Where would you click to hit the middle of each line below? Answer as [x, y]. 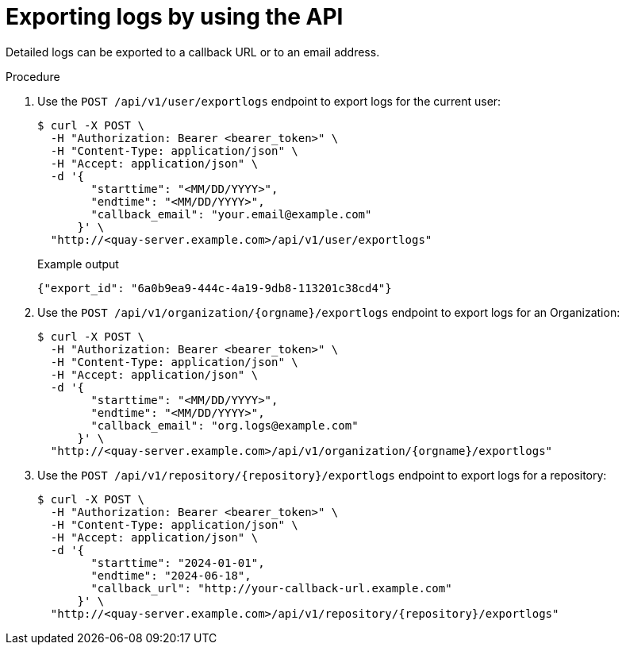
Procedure [33, 76]
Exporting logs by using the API [175, 17]
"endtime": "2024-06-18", [171, 575]
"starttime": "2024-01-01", [178, 562]
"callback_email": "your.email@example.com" [231, 214]
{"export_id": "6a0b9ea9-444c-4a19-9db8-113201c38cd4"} [215, 288]
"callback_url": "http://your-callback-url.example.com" [271, 588]
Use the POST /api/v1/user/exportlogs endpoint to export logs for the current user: [269, 101]
